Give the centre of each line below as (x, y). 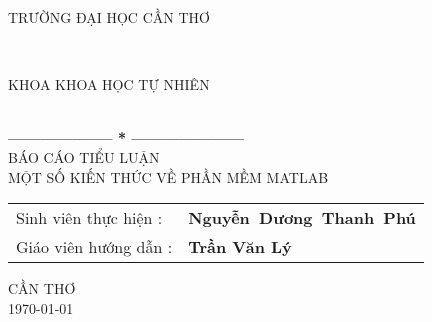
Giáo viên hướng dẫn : (94, 247)
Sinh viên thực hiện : (89, 218)
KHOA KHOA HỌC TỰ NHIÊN (109, 84)
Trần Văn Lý (240, 247)
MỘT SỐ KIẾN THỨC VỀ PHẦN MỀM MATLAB (168, 176)
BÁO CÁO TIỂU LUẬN (84, 156)
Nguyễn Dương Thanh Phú (302, 218)
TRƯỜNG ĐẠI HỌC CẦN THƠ (109, 17)
